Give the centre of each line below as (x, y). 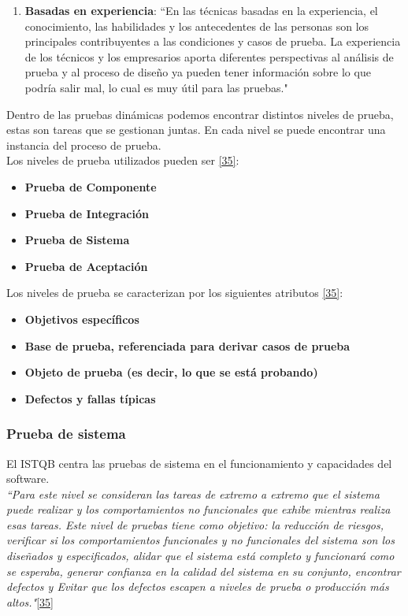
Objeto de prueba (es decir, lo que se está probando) (171, 372)
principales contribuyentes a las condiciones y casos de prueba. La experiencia (213, 41)
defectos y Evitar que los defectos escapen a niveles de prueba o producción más (198, 586)
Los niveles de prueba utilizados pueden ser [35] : (123, 160)
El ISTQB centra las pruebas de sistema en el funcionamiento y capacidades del (199, 463)
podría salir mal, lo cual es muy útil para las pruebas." (156, 87)
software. (28, 479)
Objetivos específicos (82, 319)
